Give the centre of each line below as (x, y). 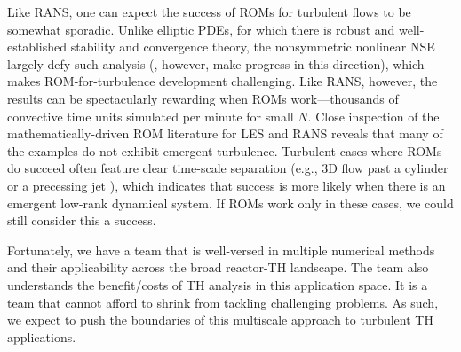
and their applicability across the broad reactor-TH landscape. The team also (218, 267)
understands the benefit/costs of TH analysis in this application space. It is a (218, 284)
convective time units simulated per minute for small (151, 116)
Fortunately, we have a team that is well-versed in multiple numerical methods (221, 250)
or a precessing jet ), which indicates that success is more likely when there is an (227, 185)
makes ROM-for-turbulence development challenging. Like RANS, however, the (223, 81)
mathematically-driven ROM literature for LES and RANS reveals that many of (225, 133)
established (37, 47)
